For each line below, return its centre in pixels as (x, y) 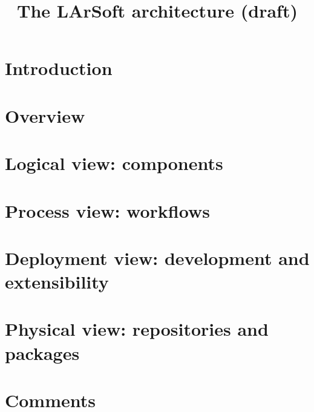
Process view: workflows (107, 210)
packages (42, 352)
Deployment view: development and (157, 257)
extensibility (57, 282)
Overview (45, 115)
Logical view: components (114, 163)
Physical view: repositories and (137, 329)
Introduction (59, 68)
